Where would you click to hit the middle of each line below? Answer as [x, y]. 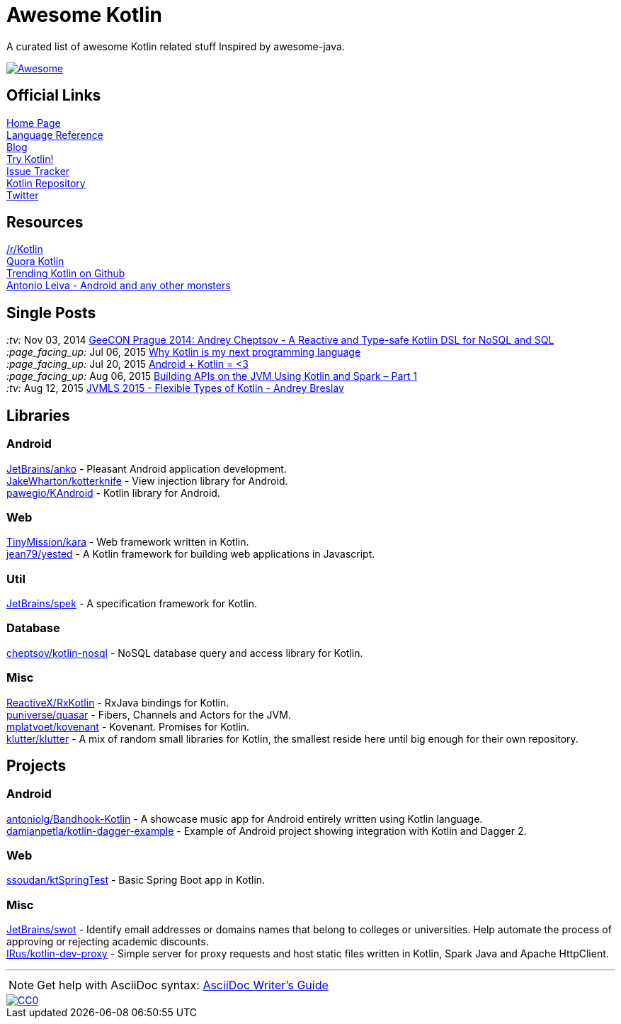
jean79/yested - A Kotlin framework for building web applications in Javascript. [191, 554]
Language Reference [55, 135]
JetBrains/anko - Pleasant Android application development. [147, 468]
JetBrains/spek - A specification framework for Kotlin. [132, 603]
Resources [45, 223]
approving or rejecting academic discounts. [108, 942]
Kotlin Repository [46, 183]
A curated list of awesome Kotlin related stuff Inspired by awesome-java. [176, 46]
